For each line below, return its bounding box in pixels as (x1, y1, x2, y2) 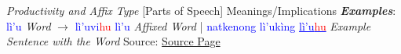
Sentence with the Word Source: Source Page (6, 33, 221, 49)
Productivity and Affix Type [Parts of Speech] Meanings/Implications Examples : (6, 2, 396, 18)
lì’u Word (6, 17, 51, 34)
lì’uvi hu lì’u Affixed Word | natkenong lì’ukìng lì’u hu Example (75, 17, 371, 34)
